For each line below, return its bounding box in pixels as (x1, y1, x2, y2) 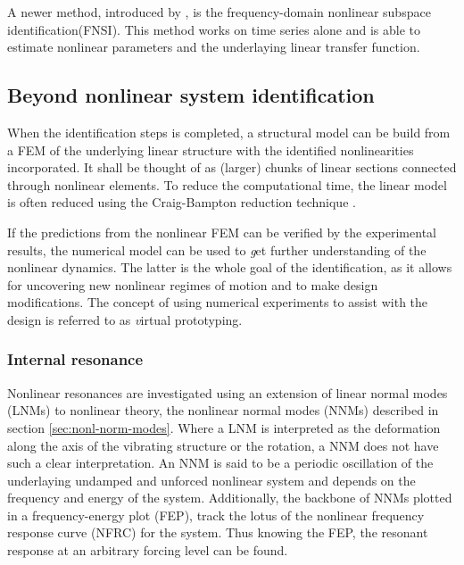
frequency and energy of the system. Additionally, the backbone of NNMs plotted (7, 488, 452, 507)
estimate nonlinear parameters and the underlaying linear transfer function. (7, 37, 420, 56)
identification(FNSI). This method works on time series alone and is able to (7, 20, 421, 38)
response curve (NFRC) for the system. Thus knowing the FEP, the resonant (7, 523, 428, 542)
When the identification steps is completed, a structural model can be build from (7, 122, 451, 141)
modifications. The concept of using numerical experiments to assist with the (7, 293, 428, 312)
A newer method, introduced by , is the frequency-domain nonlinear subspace (7, 3, 431, 21)
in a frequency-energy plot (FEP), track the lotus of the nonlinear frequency (7, 505, 425, 524)
